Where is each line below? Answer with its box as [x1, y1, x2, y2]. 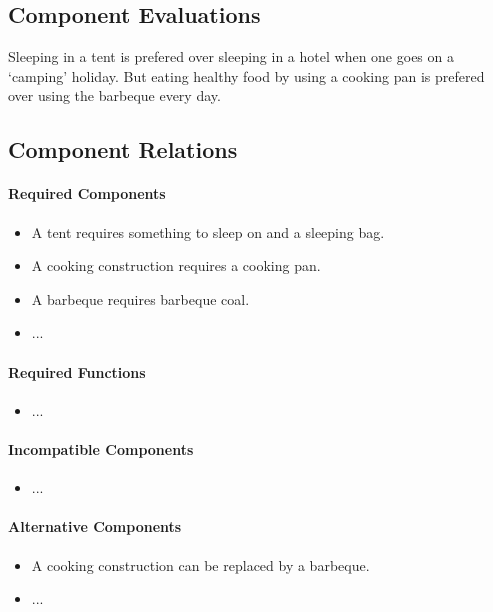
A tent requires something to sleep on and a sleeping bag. [31, 221, 385, 242]
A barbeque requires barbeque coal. [31, 288, 250, 309]
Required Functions [8, 361, 146, 382]
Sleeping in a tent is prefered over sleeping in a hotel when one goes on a [8, 46, 454, 67]
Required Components [8, 183, 166, 204]
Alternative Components [8, 516, 182, 537]
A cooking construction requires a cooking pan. [31, 255, 321, 276]
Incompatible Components [8, 438, 194, 459]
